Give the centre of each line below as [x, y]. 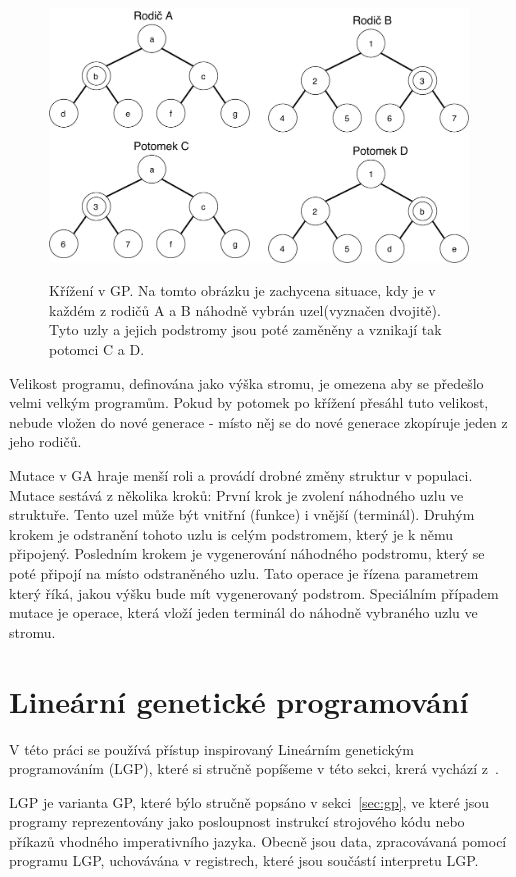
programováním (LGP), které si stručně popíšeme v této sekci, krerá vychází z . [254, 768]
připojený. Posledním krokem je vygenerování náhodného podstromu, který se [247, 553]
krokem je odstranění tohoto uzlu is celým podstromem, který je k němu [231, 533]
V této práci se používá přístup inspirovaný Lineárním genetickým [212, 748]
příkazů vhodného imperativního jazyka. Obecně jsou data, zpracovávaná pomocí [258, 840]
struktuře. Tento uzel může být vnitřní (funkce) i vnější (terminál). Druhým [242, 514]
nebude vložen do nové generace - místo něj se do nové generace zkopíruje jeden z [258, 421]
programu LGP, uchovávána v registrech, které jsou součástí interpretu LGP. [244, 860]
